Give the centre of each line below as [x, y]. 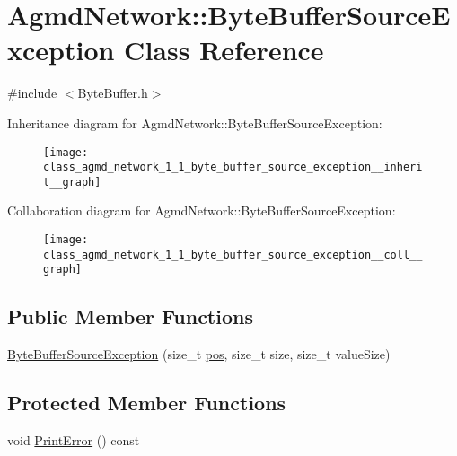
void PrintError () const [74, 440]
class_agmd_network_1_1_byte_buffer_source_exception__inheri [233, 167]
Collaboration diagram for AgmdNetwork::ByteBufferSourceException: [202, 210]
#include [32, 93]
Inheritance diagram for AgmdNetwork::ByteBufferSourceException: [195, 123]
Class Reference [224, 50]
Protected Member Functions [147, 403]
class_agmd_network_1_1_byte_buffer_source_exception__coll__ [233, 254]
